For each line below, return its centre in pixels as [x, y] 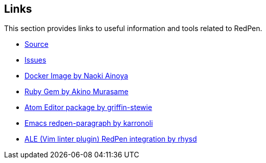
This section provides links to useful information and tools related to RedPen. [133, 29]
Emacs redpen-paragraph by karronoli [89, 123]
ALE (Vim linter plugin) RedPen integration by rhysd [111, 139]
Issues [35, 60]
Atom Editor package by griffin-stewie [88, 107]
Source [37, 44]
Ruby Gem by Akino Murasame [77, 92]
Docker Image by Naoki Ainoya [76, 76]
